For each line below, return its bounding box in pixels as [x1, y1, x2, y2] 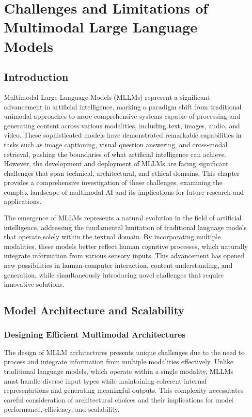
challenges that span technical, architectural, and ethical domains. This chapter [4, 168, 240, 178]
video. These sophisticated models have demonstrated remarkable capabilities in [4, 130, 242, 140]
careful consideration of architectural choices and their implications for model [4, 394, 234, 404]
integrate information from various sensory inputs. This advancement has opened [4, 250, 245, 261]
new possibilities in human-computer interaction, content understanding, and [4, 260, 233, 270]
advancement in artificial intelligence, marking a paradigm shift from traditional [4, 101, 242, 111]
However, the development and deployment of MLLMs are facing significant [4, 158, 229, 169]
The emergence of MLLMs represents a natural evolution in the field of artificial [4, 213, 242, 223]
